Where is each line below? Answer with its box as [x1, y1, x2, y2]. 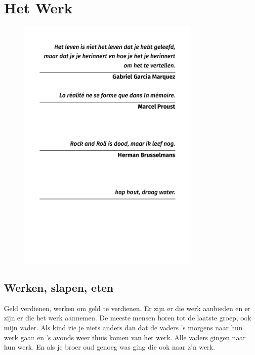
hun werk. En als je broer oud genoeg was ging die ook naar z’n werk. [4, 342, 215, 352]
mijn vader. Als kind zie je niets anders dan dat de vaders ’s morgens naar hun [4, 322, 243, 333]
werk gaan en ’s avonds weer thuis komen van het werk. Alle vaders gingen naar [4, 332, 246, 342]
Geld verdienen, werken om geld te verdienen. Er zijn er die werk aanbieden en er [4, 303, 251, 313]
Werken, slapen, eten [4, 280, 114, 295]
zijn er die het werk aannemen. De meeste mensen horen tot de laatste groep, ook [4, 313, 252, 323]
